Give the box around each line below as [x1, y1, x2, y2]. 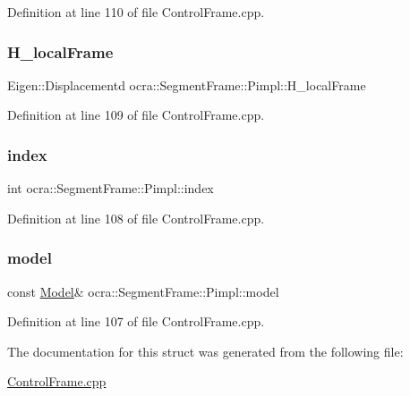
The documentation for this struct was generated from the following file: [7, 341, 404, 360]
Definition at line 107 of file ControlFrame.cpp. [7, 312, 265, 331]
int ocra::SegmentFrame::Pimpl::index [7, 179, 214, 198]
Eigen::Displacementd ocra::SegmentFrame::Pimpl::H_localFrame [7, 75, 366, 94]
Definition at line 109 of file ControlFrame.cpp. [7, 105, 265, 124]
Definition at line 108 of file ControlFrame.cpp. [7, 208, 265, 227]
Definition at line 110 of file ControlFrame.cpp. [7, 3, 265, 21]
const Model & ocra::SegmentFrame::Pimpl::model [7, 282, 279, 300]
